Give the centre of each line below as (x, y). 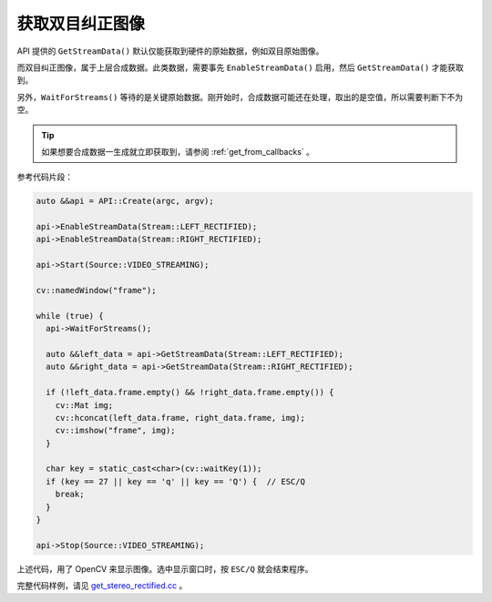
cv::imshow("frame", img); (116, 431)
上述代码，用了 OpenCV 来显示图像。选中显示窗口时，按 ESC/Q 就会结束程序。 (165, 568)
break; (70, 495)
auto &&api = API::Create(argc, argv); (125, 201)
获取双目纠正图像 (81, 24)
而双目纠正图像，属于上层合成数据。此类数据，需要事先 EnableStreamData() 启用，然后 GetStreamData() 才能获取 (240, 67)
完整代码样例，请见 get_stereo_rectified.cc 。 (102, 586)
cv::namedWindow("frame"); (96, 290)
